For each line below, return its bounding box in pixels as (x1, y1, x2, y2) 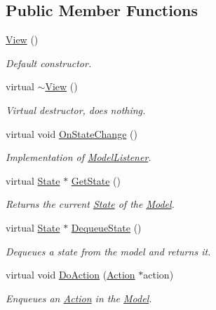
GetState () (71, 173, 121, 188)
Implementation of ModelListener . (6, 150, 151, 164)
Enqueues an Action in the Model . (6, 290, 152, 305)
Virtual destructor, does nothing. (6, 102, 146, 117)
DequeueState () (71, 220, 142, 234)
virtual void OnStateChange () (6, 126, 137, 141)
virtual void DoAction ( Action (6, 267, 135, 282)
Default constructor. (6, 55, 92, 70)
